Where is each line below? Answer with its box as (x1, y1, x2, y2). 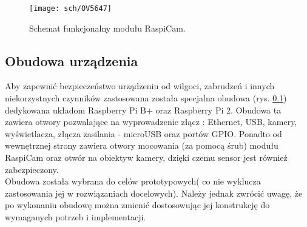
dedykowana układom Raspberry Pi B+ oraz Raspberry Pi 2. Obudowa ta (5, 103, 282, 116)
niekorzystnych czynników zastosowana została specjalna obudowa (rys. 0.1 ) (5, 92, 287, 104)
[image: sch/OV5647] (29, 4, 112, 13)
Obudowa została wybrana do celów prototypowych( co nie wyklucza (5, 175, 261, 188)
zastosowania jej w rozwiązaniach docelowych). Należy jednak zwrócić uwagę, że (5, 186, 303, 199)
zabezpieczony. (5, 163, 59, 175)
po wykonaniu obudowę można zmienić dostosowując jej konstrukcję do (5, 198, 270, 211)
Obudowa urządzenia (5, 51, 138, 70)
